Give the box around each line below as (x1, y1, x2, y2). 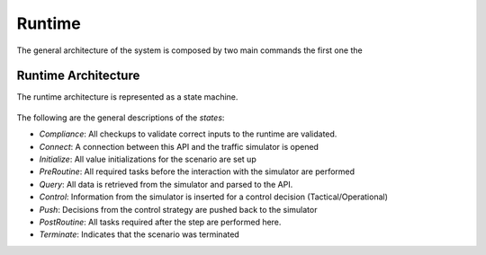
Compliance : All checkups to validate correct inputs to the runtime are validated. (39, 128, 337, 139)
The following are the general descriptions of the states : (16, 112, 225, 123)
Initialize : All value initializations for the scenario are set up (39, 154, 256, 165)
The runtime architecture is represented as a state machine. (16, 92, 238, 102)
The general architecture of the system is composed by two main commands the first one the (16, 45, 364, 56)
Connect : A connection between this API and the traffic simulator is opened (39, 141, 319, 152)
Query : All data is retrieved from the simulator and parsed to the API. (39, 179, 293, 189)
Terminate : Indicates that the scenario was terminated (39, 229, 240, 240)
